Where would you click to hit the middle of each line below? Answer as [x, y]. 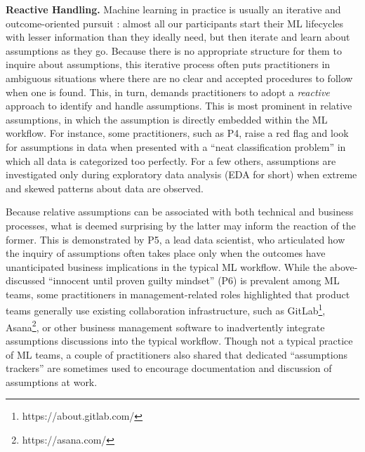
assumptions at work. [52, 381]
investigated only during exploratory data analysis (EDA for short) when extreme [181, 174]
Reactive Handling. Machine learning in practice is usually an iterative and [173, 9]
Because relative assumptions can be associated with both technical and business [180, 212]
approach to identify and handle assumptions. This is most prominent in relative [179, 106]
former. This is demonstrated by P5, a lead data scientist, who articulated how [175, 239]
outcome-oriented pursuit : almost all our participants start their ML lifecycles [175, 23]
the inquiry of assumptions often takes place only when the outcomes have [166, 253]
